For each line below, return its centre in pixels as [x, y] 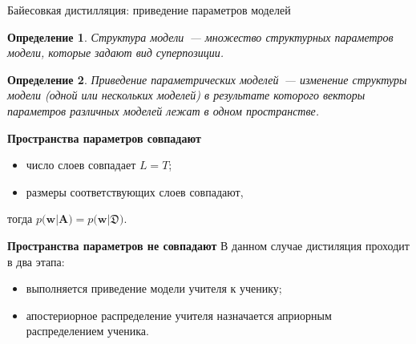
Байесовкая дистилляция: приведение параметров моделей [149, 10]
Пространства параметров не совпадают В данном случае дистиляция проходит [208, 245]
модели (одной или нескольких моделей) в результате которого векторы [186, 95]
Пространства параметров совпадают [104, 138]
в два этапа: [36, 261]
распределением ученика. [87, 331]
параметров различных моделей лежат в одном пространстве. [164, 110]
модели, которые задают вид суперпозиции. [115, 53]
